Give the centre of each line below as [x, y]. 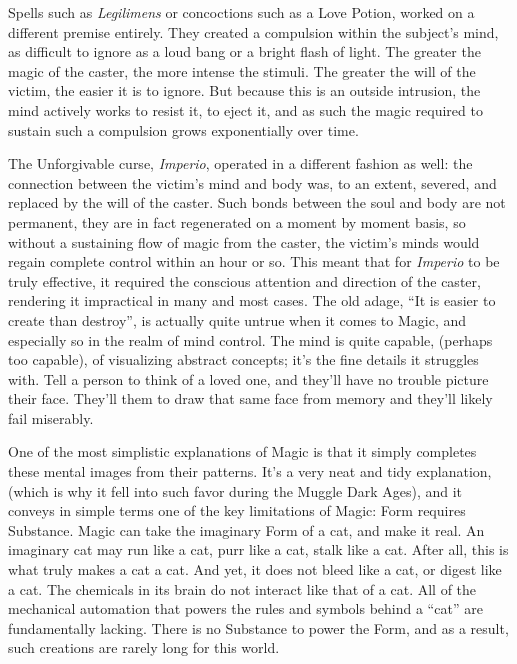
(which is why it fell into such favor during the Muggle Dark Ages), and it [235, 490]
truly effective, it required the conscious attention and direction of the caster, [244, 280]
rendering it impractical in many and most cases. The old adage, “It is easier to [252, 300]
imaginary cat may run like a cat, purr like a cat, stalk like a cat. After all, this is [258, 549]
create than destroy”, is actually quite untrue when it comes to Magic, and [237, 319]
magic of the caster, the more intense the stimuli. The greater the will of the [242, 70]
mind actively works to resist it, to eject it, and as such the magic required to [245, 109]
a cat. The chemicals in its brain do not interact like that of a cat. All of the [242, 588]
